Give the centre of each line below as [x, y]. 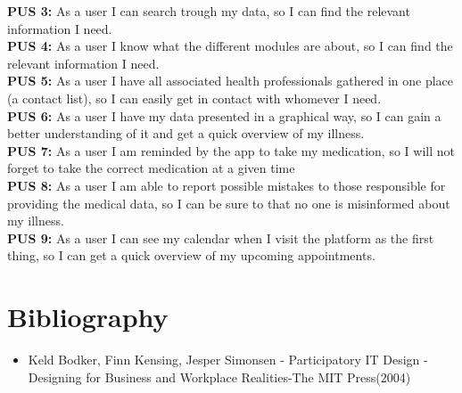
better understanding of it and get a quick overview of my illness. [186, 133]
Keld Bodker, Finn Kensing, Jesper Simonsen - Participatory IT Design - [228, 360]
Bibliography [88, 317]
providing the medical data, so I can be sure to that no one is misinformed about [229, 203]
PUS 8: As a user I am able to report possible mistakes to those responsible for [227, 185]
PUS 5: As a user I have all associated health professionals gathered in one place [230, 81]
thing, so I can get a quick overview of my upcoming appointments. [191, 255]
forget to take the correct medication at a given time [151, 168]
